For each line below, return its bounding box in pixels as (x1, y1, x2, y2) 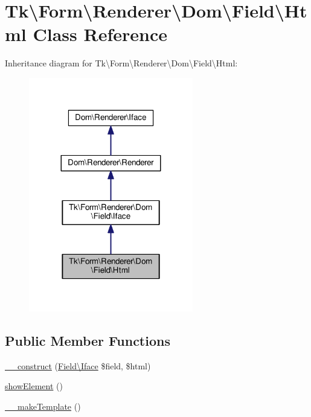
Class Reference (33, 22, 167, 46)
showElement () (5, 380, 63, 392)
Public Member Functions (5, 331, 170, 349)
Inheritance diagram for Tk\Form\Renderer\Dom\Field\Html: (5, 57, 238, 69)
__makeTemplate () (5, 399, 81, 412)
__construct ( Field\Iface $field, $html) (5, 359, 151, 372)
